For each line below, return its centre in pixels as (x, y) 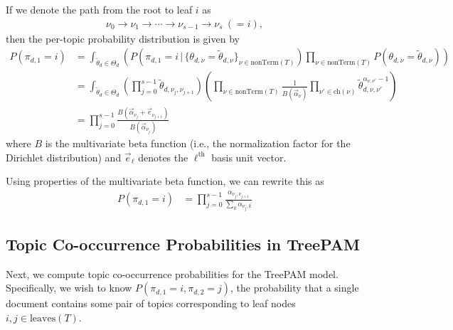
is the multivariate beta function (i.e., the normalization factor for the (198, 143)
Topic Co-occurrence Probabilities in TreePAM (183, 244)
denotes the (163, 157)
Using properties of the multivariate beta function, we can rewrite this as (165, 181)
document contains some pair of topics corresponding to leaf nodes (151, 303)
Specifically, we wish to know (69, 288)
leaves (43, 318)
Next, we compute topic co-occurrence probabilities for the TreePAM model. (172, 273)
